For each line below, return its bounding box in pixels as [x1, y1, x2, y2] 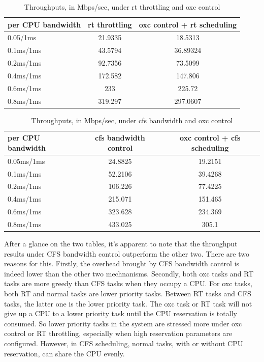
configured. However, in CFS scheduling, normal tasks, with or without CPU [4, 338, 243, 349]
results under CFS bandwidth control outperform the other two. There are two [4, 248, 249, 259]
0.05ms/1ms [8, 155, 45, 166]
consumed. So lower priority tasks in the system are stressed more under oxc [4, 318, 242, 328]
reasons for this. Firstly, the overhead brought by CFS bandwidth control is [4, 258, 240, 269]
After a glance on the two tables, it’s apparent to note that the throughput [4, 238, 238, 249]
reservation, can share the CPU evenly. [4, 348, 125, 358]
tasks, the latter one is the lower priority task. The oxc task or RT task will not [4, 298, 252, 309]
